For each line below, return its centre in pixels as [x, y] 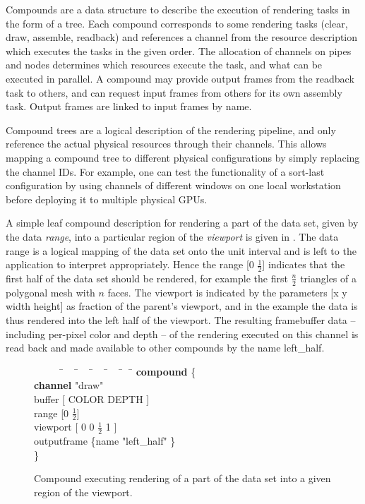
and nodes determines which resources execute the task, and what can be [164, 65]
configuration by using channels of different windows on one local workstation [173, 185]
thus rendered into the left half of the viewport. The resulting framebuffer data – [181, 319]
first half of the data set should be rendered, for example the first [147, 278]
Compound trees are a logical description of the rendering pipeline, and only [171, 130]
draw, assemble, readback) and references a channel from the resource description [182, 37]
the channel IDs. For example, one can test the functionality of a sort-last [165, 171]
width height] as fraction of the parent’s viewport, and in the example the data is [182, 306]
